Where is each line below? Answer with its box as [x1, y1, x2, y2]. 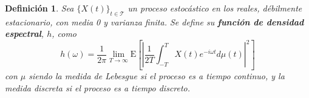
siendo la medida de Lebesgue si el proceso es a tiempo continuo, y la [29, 69, 285, 82]
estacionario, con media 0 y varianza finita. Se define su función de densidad [5, 15, 304, 28]
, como [52, 27, 76, 40]
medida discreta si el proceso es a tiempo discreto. [5, 81, 191, 94]
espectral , [5, 27, 44, 40]
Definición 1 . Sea [5, 2, 74, 14]
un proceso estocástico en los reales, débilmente [127, 2, 302, 14]
